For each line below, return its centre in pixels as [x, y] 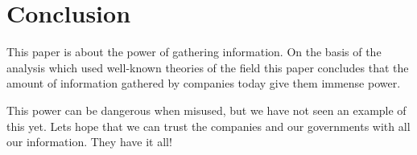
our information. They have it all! [89, 142]
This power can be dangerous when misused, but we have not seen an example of [206, 110]
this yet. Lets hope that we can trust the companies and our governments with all [208, 126]
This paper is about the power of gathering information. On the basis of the [194, 52]
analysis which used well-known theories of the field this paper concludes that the [208, 67]
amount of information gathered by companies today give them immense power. [204, 83]
